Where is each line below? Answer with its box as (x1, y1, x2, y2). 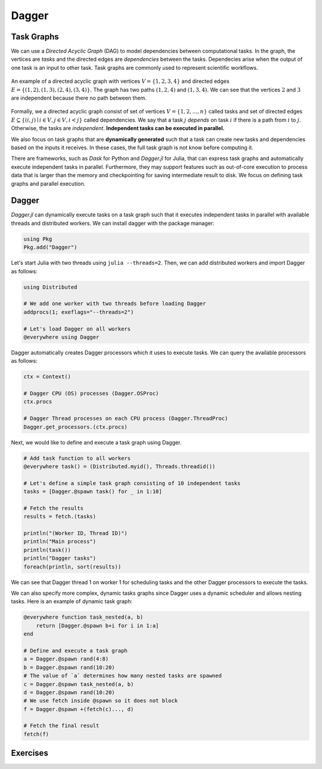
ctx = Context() (23, 373, 72, 380)
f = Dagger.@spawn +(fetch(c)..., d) (23, 706, 134, 712)
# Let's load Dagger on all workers (23, 325, 131, 332)
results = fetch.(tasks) (23, 513, 97, 520)
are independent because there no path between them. (11, 94, 147, 101)
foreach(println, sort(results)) (23, 563, 122, 570)
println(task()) (23, 546, 72, 553)
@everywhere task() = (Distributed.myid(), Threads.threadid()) (23, 463, 216, 470)
